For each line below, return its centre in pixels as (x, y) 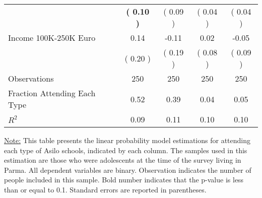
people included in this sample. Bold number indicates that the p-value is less (124, 180)
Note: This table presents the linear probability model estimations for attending (127, 140)
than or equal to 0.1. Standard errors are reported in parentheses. (105, 189)
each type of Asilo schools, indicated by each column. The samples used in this (126, 150)
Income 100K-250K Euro (52, 38)
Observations (31, 78)
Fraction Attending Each (52, 93)
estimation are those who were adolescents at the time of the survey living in (123, 160)
